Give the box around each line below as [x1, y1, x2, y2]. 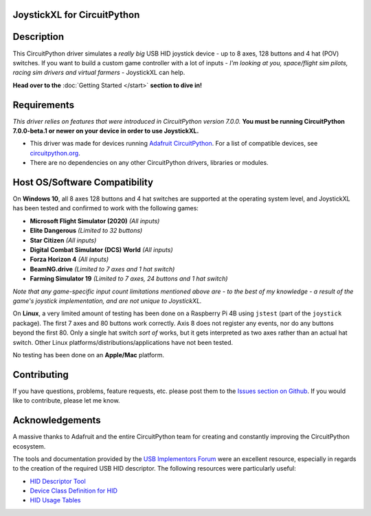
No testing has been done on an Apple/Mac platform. [12, 350, 165, 359]
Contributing [12, 368, 69, 381]
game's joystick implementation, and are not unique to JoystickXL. [12, 296, 202, 305]
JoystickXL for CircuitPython [12, 9, 140, 21]
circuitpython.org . [30, 148, 80, 157]
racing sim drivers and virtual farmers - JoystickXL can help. [12, 69, 185, 77]
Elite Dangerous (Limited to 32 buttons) [30, 227, 143, 235]
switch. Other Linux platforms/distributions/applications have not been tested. [12, 338, 234, 346]
